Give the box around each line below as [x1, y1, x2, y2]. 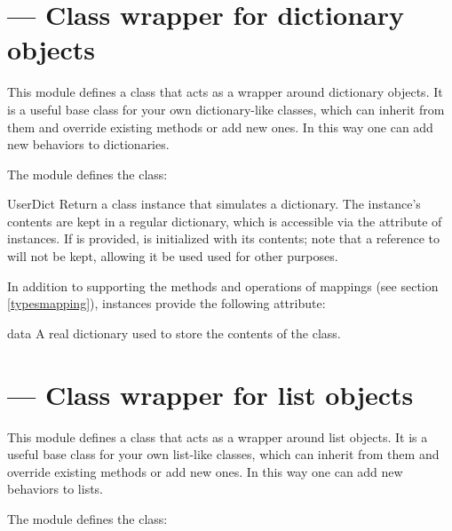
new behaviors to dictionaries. [7, 135, 170, 154]
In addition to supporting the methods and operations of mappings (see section [7, 276, 439, 295]
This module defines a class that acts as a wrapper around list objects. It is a [7, 427, 428, 446]
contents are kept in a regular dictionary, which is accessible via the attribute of [7, 211, 442, 230]
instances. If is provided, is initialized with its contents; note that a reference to [7, 229, 440, 248]
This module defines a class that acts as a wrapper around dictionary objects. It [7, 83, 443, 101]
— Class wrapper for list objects [7, 376, 414, 412]
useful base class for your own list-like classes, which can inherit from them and [7, 445, 440, 464]
